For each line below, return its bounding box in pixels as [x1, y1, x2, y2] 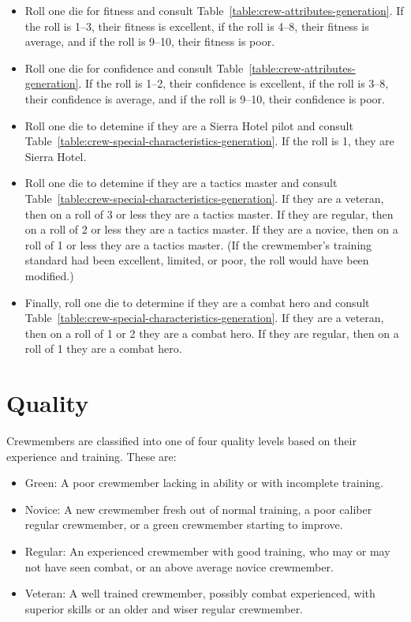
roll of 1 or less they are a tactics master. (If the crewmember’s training [24, 236, 372, 253]
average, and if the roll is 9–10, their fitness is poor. [24, 33, 275, 50]
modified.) [24, 267, 74, 283]
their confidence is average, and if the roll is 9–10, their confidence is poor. [24, 90, 385, 107]
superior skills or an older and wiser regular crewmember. [24, 600, 304, 616]
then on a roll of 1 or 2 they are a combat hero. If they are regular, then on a [24, 324, 399, 341]
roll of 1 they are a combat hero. [24, 340, 182, 357]
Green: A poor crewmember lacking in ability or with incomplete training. [24, 474, 383, 491]
